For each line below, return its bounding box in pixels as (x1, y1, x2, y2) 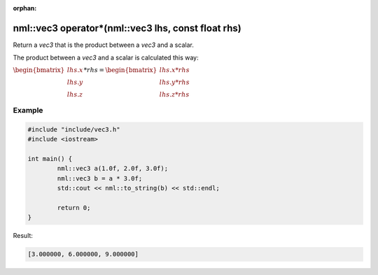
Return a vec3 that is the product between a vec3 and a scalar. (13, 41, 194, 49)
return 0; (57, 204, 91, 211)
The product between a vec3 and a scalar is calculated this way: (13, 53, 199, 62)
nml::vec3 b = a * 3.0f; (57, 174, 143, 182)
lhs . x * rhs (159, 66, 190, 73)
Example (13, 106, 43, 115)
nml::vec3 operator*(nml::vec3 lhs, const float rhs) (13, 22, 241, 34)
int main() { (27, 155, 73, 163)
